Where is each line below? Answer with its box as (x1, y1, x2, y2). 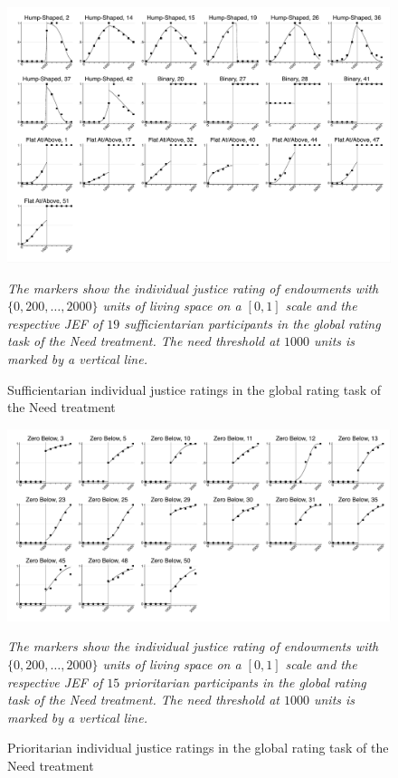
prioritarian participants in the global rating (124, 672, 366, 691)
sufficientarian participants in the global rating (124, 313, 381, 332)
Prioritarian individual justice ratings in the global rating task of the (7, 738, 389, 757)
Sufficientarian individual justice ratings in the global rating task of (7, 379, 382, 399)
